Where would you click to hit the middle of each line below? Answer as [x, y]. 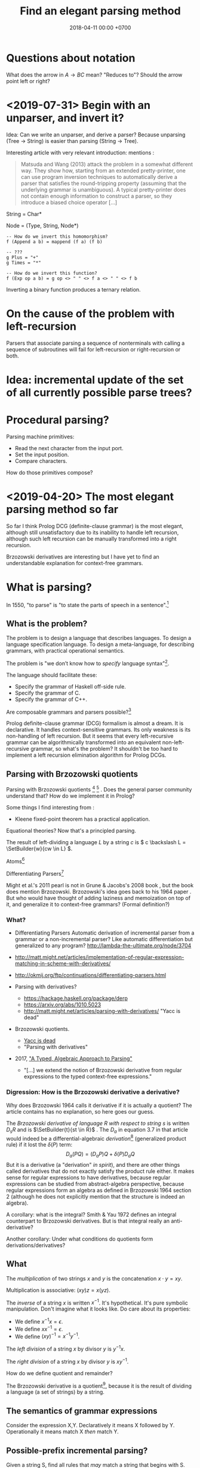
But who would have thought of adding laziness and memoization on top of [99, 898]
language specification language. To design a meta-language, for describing [100, 644]
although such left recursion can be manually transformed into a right [92, 539]
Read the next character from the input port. [69, 448]
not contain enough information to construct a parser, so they [96, 196]
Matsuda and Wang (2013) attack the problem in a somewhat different [107, 164]
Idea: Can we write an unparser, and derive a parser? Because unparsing [96, 134]
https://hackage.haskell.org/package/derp [76, 999]
